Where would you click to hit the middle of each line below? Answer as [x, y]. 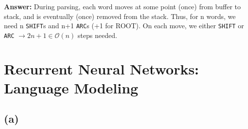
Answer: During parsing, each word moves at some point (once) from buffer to [123, 6]
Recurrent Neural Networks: [102, 68]
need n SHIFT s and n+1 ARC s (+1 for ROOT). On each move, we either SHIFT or [124, 26]
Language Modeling [71, 87]
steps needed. [97, 35]
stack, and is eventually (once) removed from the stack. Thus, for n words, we [120, 16]
